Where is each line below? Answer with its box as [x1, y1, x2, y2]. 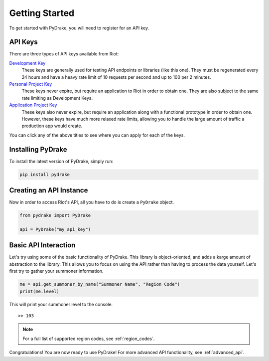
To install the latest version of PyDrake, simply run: [9, 158, 114, 164]
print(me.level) [19, 288, 60, 294]
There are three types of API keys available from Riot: [9, 51, 119, 57]
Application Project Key [9, 102, 57, 108]
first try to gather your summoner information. [9, 268, 104, 274]
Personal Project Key [9, 81, 52, 87]
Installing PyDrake [9, 145, 67, 154]
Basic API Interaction [9, 241, 76, 249]
